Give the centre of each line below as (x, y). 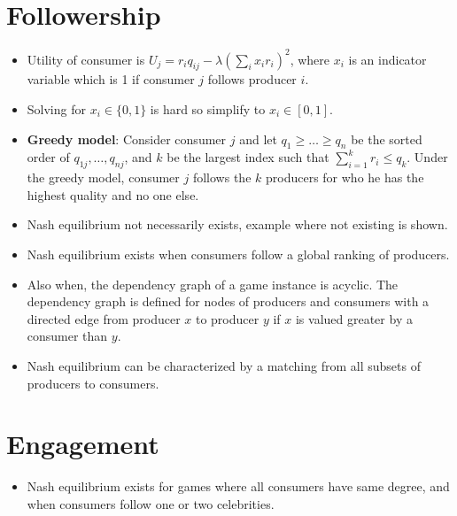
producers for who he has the (345, 177)
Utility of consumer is (86, 59)
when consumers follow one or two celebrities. (151, 503)
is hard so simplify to (208, 109)
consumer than (67, 336)
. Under (427, 157)
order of (48, 157)
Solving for (56, 109)
